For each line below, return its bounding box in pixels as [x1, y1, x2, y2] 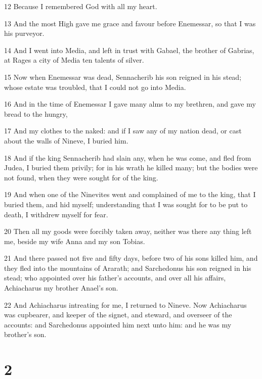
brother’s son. [4, 329, 47, 340]
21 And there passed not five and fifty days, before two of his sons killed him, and [4, 253, 258, 263]
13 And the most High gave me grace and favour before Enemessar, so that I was [4, 18, 256, 28]
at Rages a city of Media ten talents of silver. [4, 55, 144, 65]
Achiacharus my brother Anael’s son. [4, 282, 118, 293]
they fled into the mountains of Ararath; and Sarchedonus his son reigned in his [4, 262, 251, 273]
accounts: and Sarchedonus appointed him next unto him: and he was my [4, 319, 232, 329]
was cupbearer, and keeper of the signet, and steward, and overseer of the [4, 309, 232, 320]
